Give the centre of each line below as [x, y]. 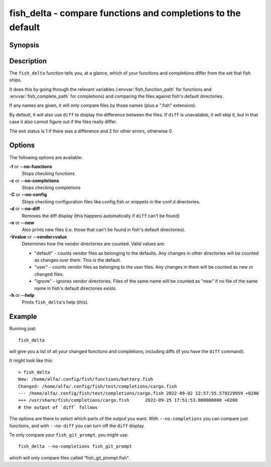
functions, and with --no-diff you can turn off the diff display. [77, 426]
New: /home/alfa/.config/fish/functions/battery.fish [86, 379]
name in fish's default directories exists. [76, 288]
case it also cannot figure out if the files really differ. [63, 122]
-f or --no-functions [31, 166]
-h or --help [22, 295]
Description [28, 61]
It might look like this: [31, 361]
